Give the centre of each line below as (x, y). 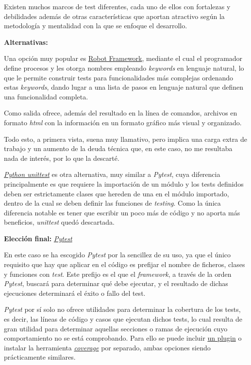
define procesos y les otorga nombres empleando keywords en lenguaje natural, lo (124, 67)
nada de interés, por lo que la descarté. (62, 158)
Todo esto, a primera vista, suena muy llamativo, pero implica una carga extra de (125, 139)
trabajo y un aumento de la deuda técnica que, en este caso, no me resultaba (118, 148)
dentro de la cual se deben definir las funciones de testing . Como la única (112, 203)
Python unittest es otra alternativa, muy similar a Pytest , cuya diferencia (112, 174)
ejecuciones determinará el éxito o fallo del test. (75, 293)
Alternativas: (26, 42)
